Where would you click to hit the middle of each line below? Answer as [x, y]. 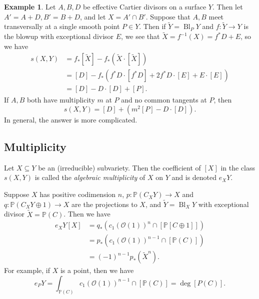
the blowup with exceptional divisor [59, 36]
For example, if [27, 270]
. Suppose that [168, 16]
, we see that [140, 36]
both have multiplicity [61, 99]
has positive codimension [78, 194]
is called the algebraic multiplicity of [90, 177]
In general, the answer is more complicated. [71, 120]
